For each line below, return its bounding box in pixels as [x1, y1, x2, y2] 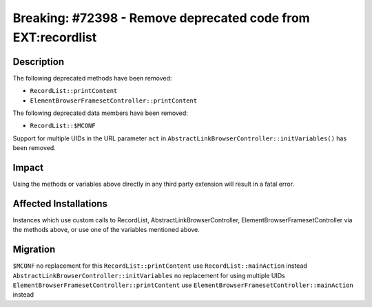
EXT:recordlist [12, 30, 97, 45]
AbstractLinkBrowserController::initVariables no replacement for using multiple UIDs [12, 271, 285, 279]
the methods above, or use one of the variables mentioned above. [12, 226, 200, 234]
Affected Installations [12, 198, 108, 209]
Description [12, 56, 65, 67]
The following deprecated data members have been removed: [12, 109, 189, 117]
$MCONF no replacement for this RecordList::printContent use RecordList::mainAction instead [12, 262, 308, 270]
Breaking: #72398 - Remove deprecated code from [12, 10, 310, 25]
